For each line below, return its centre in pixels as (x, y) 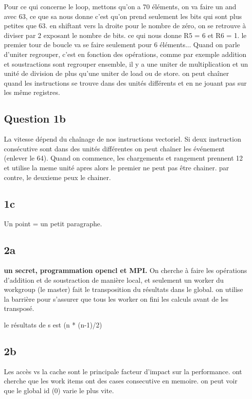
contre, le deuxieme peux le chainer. (57, 177)
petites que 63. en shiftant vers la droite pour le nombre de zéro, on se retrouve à (125, 26)
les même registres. (32, 92)
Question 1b (35, 118)
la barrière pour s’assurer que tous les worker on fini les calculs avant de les (116, 299)
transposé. (19, 308)
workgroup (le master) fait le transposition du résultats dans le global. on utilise (124, 289)
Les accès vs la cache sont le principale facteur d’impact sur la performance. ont (123, 371)
